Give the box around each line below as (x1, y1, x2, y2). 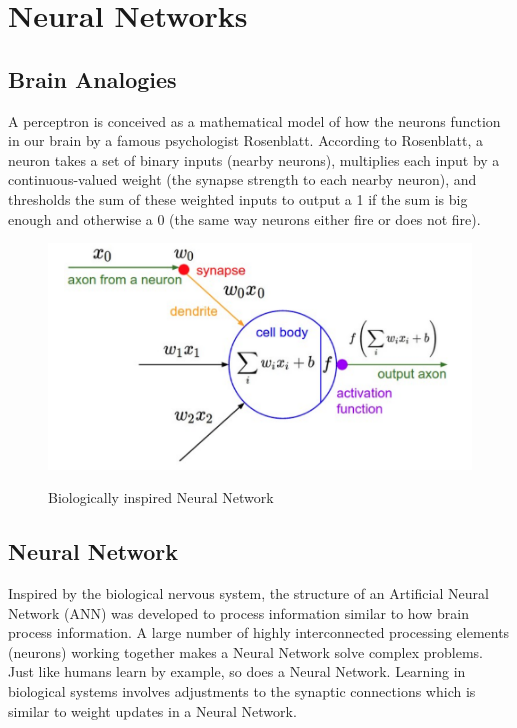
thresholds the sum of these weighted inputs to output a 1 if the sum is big (8, 188, 468, 209)
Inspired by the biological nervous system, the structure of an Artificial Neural (8, 583, 489, 604)
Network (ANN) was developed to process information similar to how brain (8, 602, 469, 623)
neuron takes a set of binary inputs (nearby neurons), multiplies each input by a (8, 149, 500, 170)
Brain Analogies (8, 63, 177, 94)
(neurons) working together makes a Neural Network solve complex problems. (8, 641, 483, 662)
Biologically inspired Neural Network (48, 487, 274, 508)
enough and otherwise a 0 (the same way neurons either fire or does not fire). (8, 208, 481, 229)
